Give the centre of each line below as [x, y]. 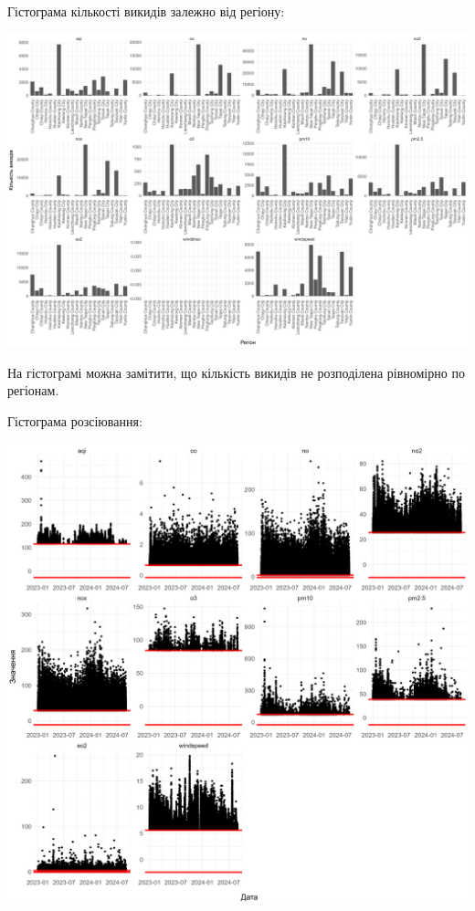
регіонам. [33, 390]
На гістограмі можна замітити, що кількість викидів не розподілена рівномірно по [236, 372]
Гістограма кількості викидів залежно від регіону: [146, 11]
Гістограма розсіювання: [75, 420]
